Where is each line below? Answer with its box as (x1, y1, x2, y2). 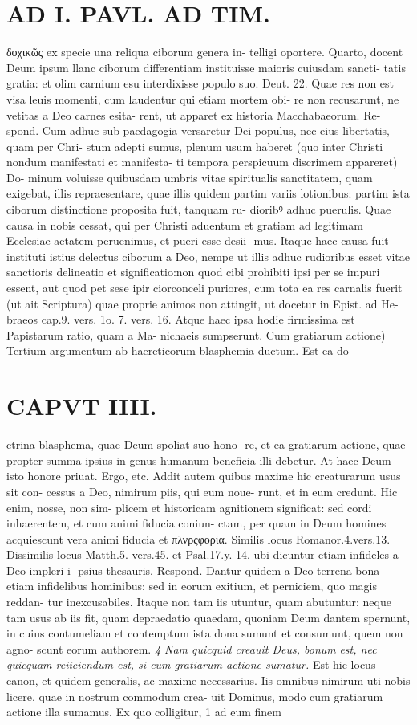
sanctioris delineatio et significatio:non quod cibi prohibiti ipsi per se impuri (6, 263, 380, 280)
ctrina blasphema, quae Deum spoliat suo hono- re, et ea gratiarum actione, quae (6, 436, 406, 453)
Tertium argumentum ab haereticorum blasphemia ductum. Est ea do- (6, 342, 353, 359)
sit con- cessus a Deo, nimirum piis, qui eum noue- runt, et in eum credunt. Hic (6, 483, 398, 499)
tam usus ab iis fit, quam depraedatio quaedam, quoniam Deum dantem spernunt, (6, 609, 411, 625)
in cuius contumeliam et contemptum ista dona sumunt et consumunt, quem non (6, 625, 403, 642)
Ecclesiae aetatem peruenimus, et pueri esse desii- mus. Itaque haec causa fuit (6, 232, 389, 249)
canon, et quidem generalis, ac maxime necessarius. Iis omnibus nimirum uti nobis (6, 672, 411, 689)
